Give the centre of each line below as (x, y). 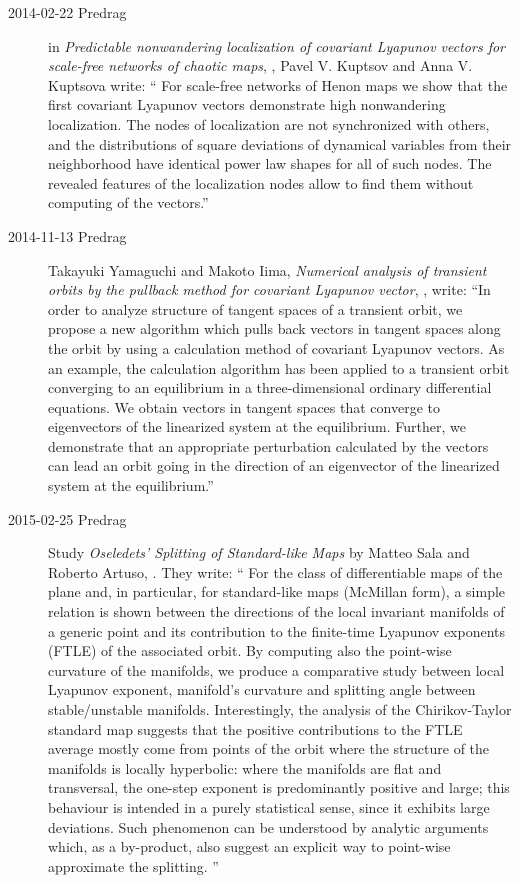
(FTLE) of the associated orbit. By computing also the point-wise (250, 650)
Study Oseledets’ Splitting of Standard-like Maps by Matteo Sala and (259, 552)
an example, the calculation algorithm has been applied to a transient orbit (279, 367)
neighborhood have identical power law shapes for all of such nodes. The (270, 163)
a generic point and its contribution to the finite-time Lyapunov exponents (277, 630)
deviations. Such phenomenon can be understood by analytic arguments (268, 826)
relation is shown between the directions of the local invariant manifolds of (276, 611)
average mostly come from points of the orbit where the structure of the (269, 748)
